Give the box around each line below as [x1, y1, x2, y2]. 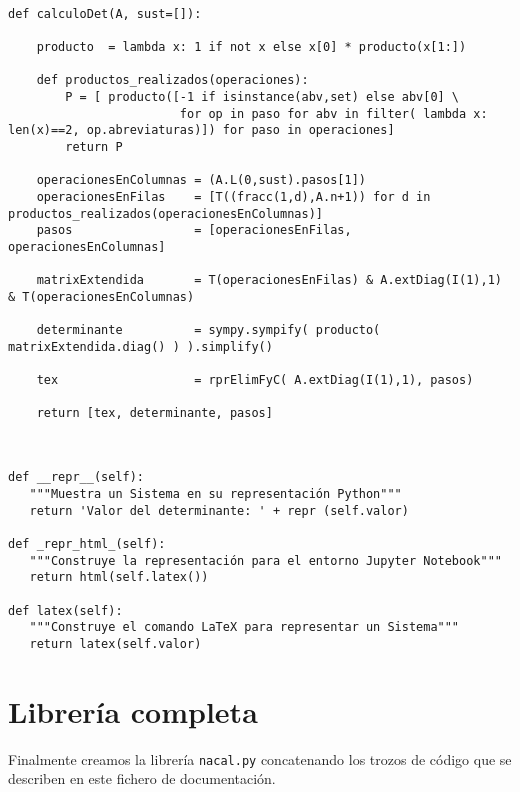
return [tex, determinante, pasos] [36, 406, 273, 421]
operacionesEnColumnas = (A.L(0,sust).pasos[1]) [36, 173, 366, 188]
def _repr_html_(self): [8, 537, 166, 551]
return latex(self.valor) [29, 636, 202, 651]
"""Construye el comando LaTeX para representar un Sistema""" [29, 620, 460, 635]
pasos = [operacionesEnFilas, [36, 223, 352, 238]
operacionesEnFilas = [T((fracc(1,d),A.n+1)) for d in [36, 189, 431, 204]
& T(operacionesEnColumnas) [8, 289, 195, 304]
